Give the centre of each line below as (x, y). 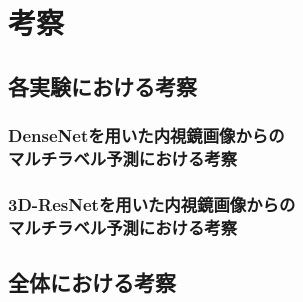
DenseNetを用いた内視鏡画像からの (146, 135)
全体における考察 (92, 282)
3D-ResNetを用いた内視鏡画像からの (152, 203)
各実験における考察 (102, 85)
